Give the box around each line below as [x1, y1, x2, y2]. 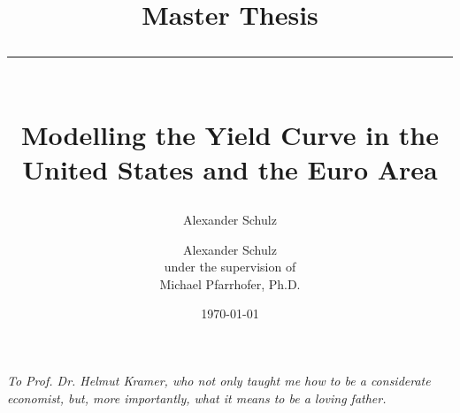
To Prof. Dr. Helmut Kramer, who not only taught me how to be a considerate [7, 371, 431, 389]
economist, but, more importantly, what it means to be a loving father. [7, 388, 387, 407]
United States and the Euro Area [22, 150, 438, 187]
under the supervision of [164, 257, 296, 276]
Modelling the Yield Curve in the [21, 116, 439, 152]
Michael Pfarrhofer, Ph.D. [159, 274, 301, 293]
